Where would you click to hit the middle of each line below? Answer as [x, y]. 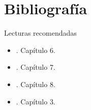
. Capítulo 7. [36, 67]
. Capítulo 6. [36, 50]
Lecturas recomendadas [40, 33]
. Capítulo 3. [36, 101]
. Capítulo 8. [36, 84]
